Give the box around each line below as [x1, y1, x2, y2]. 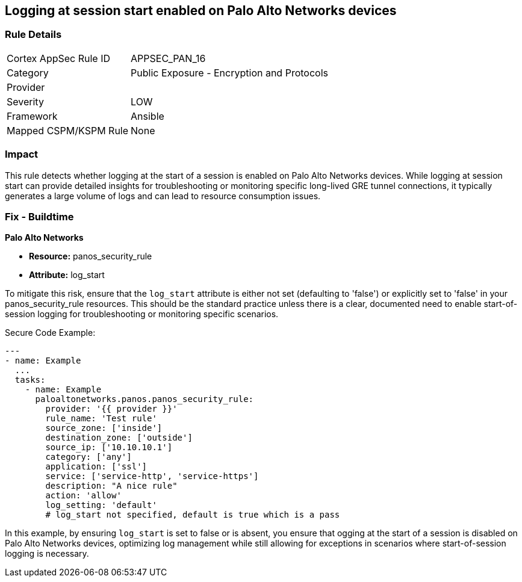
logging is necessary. [5, 548, 89, 559]
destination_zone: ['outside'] [45, 433, 193, 443]
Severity [7, 95, 44, 108]
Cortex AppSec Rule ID [7, 52, 111, 64]
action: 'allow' [45, 491, 122, 501]
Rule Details [5, 28, 62, 41]
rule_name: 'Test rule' [45, 413, 157, 424]
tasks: [14, 375, 46, 385]
